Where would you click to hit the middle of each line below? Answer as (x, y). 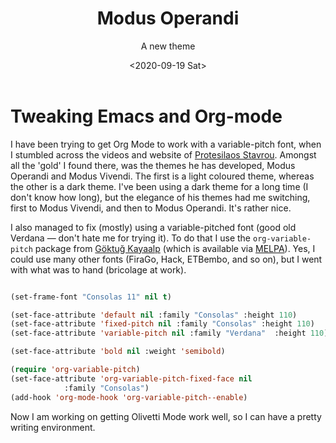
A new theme (168, 46)
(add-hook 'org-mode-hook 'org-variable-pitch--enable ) (129, 397)
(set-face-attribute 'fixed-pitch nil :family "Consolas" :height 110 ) (162, 324)
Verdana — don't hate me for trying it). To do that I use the (131, 238)
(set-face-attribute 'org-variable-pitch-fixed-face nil (131, 378)
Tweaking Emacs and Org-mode (146, 116)
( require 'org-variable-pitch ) (75, 370)
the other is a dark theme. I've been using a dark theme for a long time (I (159, 186)
